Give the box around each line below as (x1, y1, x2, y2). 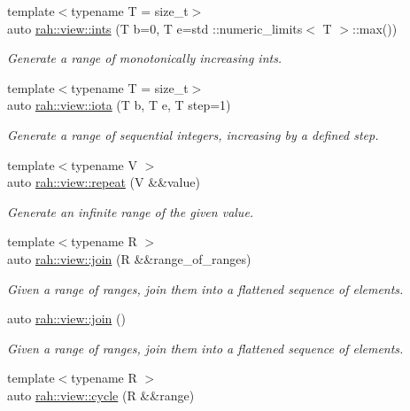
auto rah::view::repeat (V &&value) (7, 173, 200, 191)
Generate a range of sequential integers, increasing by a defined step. (7, 125, 379, 143)
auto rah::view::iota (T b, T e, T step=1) (7, 96, 231, 114)
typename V (71, 155, 137, 174)
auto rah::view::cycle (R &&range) (7, 385, 195, 404)
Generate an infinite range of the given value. (7, 202, 254, 221)
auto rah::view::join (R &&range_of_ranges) (7, 249, 251, 268)
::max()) (352, 19, 398, 37)
